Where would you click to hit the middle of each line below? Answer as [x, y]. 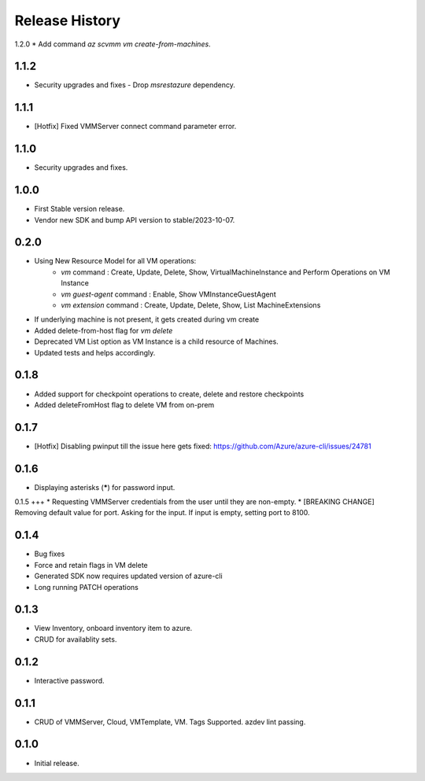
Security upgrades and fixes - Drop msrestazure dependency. [135, 85]
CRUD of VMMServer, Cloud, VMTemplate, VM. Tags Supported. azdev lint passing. [170, 722]
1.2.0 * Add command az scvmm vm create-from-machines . [113, 44]
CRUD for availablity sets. [76, 639]
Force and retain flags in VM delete [91, 565]
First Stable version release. [79, 209]
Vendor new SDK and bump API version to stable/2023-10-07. [135, 219]
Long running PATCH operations [87, 587]
